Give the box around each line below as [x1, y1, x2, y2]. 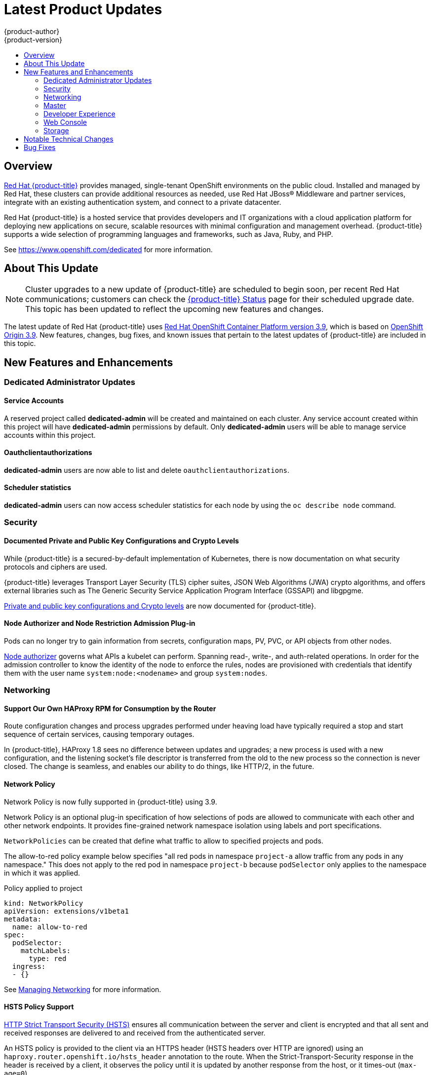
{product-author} [4, 27, 60, 36]
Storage [43, 126, 69, 135]
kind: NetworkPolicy [4, 899, 83, 907]
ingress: [12, 962, 46, 970]
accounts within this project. [4, 430, 96, 439]
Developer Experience [43, 109, 116, 118]
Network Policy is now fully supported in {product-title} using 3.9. [4, 797, 217, 806]
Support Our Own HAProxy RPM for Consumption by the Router [4, 704, 216, 713]
